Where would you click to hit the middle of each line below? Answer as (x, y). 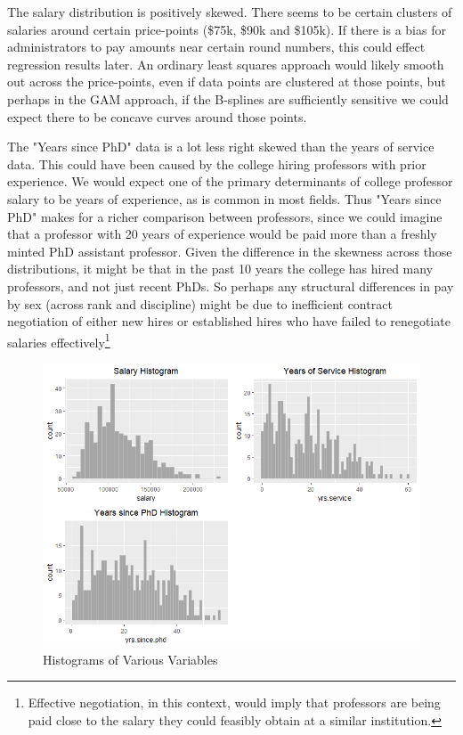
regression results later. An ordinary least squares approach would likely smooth (226, 64)
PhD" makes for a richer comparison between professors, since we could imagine (225, 216)
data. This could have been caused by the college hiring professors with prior (217, 163)
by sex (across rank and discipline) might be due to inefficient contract (200, 303)
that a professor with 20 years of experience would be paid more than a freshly (222, 234)
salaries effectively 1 (59, 340)
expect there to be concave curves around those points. (157, 116)
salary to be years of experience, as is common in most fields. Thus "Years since (224, 198)
